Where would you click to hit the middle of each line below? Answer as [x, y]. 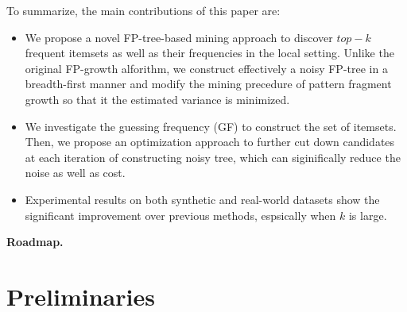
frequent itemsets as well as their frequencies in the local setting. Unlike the [209, 53]
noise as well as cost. [75, 173]
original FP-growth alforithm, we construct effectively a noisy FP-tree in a [206, 68]
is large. [368, 215]
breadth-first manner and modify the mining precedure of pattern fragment [208, 84]
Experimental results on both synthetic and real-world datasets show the [202, 199]
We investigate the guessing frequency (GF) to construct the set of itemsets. [211, 126]
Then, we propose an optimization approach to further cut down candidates [210, 142]
